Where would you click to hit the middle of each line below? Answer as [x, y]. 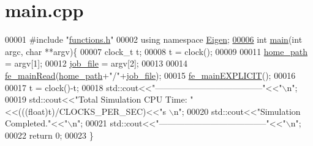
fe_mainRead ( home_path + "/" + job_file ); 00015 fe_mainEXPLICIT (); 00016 [150, 75]
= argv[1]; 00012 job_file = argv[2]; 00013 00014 [96, 63]
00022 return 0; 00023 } [49, 135]
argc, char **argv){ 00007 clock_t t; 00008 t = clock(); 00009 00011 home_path [156, 51]
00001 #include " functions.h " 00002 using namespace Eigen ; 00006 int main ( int [154, 39]
